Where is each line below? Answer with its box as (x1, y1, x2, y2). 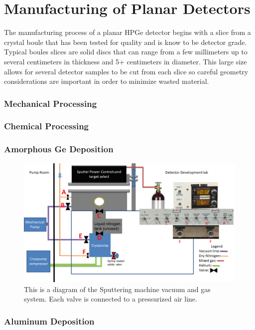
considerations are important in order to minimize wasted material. (4, 76, 209, 86)
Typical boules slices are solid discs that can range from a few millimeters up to (4, 46, 248, 57)
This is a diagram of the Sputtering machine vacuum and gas (24, 284, 211, 294)
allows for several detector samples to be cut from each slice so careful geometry (4, 66, 249, 76)
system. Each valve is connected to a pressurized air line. (24, 294, 197, 304)
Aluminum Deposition (4, 315, 95, 327)
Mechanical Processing (4, 97, 97, 109)
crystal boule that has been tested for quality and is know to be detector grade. (4, 36, 247, 47)
